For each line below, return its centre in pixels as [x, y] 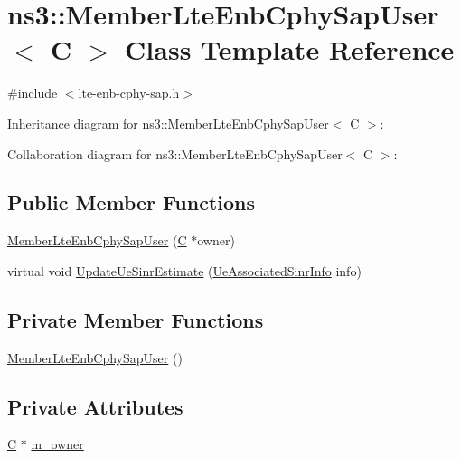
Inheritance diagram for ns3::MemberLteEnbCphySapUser [168, 123]
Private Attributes [95, 406]
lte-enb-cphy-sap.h [129, 93]
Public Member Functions [131, 202]
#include [33, 93]
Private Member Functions [136, 319]
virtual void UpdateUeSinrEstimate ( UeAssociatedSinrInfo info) [184, 270]
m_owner [57, 444]
